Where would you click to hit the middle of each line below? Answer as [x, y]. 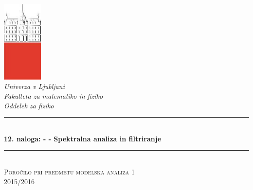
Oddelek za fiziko [29, 105]
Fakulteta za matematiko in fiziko [54, 96]
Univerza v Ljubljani [34, 86]
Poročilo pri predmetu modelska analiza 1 [69, 171]
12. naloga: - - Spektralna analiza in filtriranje [83, 138]
